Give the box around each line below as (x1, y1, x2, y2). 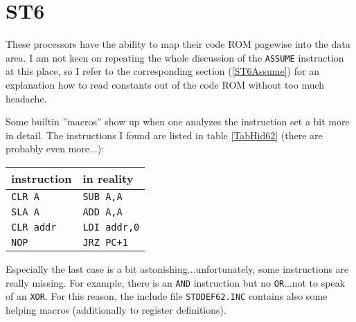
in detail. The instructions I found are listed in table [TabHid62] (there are (6, 127, 323, 142)
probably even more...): (6, 141, 105, 156)
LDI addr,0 (82, 221, 140, 233)
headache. (6, 91, 47, 105)
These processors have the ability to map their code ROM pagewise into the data (6, 37, 350, 51)
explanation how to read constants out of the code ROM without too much (6, 77, 325, 91)
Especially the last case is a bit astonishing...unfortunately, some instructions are (6, 261, 349, 276)
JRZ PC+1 (82, 236, 128, 248)
